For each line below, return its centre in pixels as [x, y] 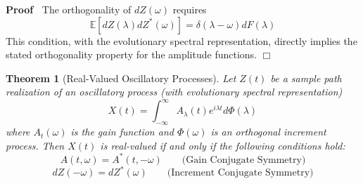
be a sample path [306, 78]
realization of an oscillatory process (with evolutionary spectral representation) [174, 92]
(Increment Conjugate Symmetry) [240, 173]
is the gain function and [122, 132]
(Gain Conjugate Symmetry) [244, 160]
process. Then [35, 145]
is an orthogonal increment [268, 132]
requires [190, 9]
